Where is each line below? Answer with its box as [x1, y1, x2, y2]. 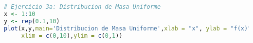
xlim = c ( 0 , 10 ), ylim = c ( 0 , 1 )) [21, 32, 123, 39]
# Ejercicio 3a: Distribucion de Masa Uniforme [4, 3, 161, 10]
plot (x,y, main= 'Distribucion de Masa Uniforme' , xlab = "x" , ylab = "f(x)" [4, 25, 252, 32]
